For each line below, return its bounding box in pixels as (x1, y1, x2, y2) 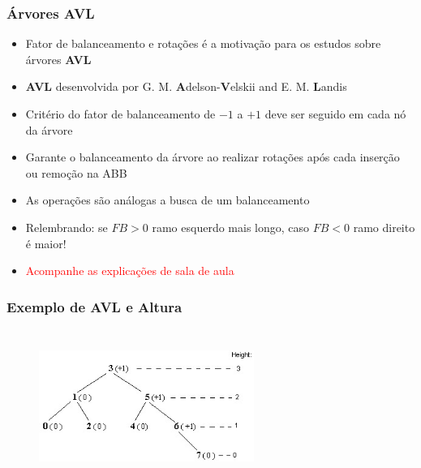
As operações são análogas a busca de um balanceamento (25, 191, 310, 208)
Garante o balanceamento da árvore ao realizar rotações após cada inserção (25, 148, 400, 165)
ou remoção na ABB (25, 164, 127, 181)
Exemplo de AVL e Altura (6, 296, 183, 316)
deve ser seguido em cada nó (264, 105, 406, 122)
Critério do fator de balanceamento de (25, 105, 216, 122)
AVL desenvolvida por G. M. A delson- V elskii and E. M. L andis (25, 78, 347, 95)
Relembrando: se (25, 218, 108, 235)
